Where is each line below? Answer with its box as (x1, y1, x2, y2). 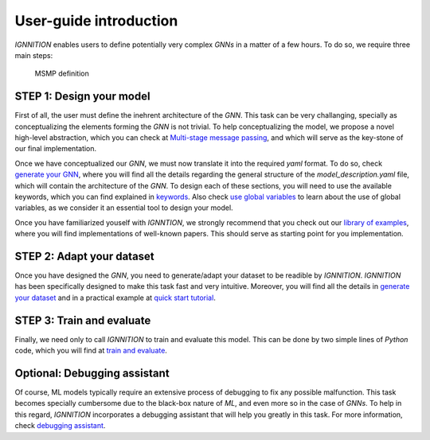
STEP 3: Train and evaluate (14, 313, 151, 327)
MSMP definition (34, 68, 89, 79)
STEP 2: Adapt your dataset (14, 249, 154, 263)
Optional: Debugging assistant (14, 366, 170, 380)
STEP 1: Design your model (14, 90, 150, 103)
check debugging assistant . (14, 421, 106, 430)
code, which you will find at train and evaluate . (14, 346, 167, 356)
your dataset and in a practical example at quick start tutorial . (14, 293, 217, 302)
